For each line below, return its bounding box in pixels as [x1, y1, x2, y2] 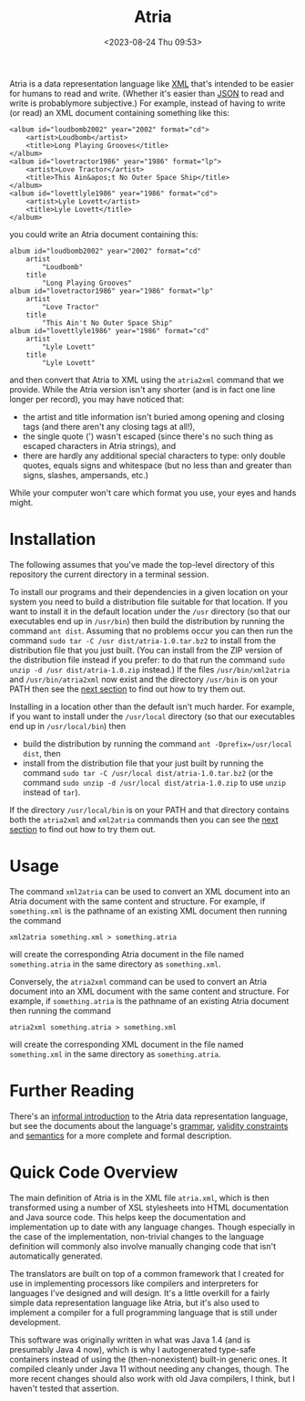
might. [9, 497, 34, 507]
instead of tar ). [22, 787, 81, 798]
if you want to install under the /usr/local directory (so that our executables [9, 710, 296, 722]
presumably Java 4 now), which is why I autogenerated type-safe [9, 1343, 257, 1354]
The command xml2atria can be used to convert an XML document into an [9, 885, 290, 896]
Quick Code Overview [9, 1162, 178, 1183]
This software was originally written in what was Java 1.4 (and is [9, 1334, 250, 1345]
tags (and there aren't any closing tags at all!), [22, 421, 196, 432]
